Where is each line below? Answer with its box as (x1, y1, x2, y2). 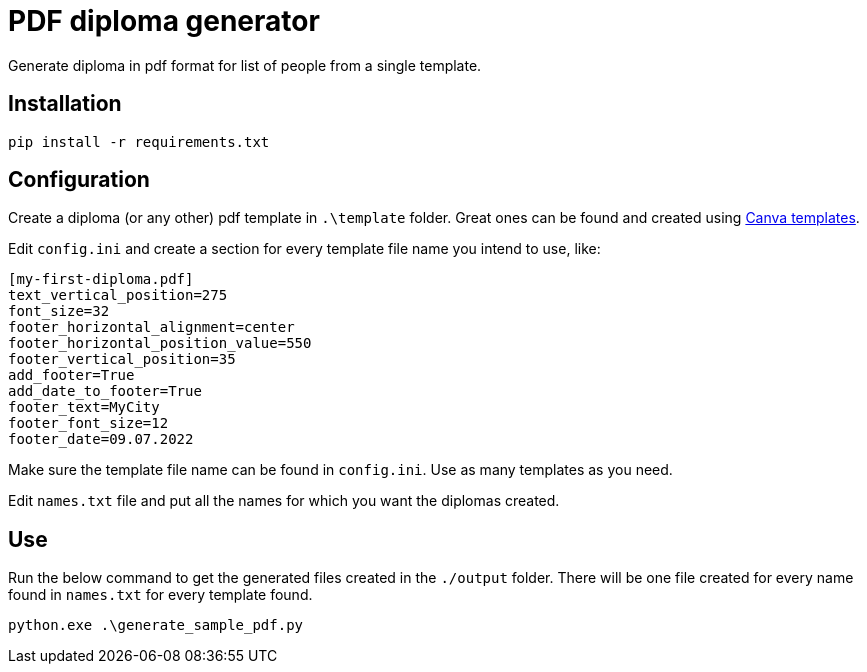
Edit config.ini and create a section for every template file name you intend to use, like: (8, 240, 601, 258)
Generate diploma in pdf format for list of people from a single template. (8, 56, 482, 74)
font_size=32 (8, 303, 110, 320)
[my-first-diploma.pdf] (8, 271, 194, 288)
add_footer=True (8, 367, 135, 384)
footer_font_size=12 (8, 415, 169, 432)
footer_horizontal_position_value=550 (8, 335, 312, 352)
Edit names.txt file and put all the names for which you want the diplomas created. (8, 492, 560, 510)
